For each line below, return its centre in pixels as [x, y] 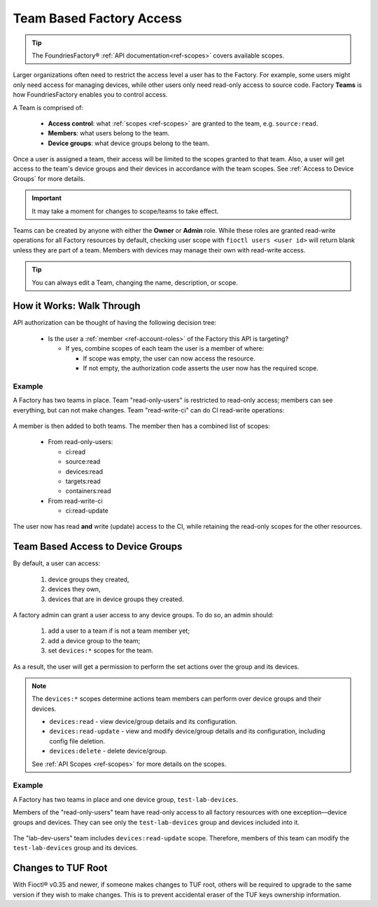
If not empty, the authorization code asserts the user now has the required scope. [201, 368]
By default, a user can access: [57, 563]
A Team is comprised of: [48, 107]
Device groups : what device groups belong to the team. [129, 143]
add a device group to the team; [94, 640]
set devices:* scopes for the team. [100, 651]
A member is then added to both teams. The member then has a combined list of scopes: [141, 426]
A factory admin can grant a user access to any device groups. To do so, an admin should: [143, 614]
